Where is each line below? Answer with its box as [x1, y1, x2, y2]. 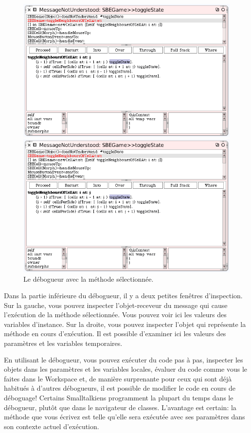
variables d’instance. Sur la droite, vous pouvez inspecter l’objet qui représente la [4, 319, 246, 329]
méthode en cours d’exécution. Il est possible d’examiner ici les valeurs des [4, 328, 226, 339]
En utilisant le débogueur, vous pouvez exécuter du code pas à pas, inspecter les [4, 354, 243, 364]
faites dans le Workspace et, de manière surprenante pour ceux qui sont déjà [4, 373, 232, 383]
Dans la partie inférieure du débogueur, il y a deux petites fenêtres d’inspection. [4, 290, 243, 300]
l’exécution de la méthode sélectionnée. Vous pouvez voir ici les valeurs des [4, 309, 227, 320]
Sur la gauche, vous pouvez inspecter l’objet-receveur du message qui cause [4, 300, 228, 310]
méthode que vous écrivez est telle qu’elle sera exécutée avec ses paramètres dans [4, 412, 245, 422]
